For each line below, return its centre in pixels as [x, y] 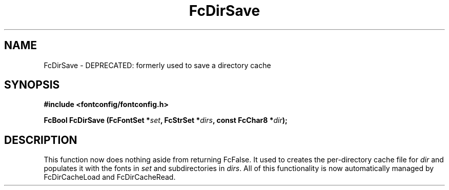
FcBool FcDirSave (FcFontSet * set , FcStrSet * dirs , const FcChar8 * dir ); [166, 120]
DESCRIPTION [41, 140]
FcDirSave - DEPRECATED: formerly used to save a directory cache [157, 65]
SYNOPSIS [32, 85]
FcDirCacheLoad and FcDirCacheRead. [110, 177]
